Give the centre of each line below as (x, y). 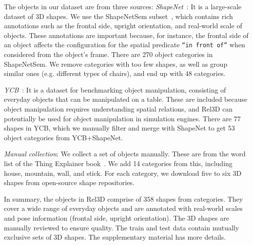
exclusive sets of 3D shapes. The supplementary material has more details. (115, 237)
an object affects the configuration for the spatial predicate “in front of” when (125, 45)
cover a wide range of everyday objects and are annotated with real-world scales (123, 208)
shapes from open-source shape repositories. (69, 182)
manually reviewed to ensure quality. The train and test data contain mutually (122, 227)
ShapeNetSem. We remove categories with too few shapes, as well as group (116, 64)
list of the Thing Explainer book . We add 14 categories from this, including (118, 163)
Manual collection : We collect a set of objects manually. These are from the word (125, 154)
